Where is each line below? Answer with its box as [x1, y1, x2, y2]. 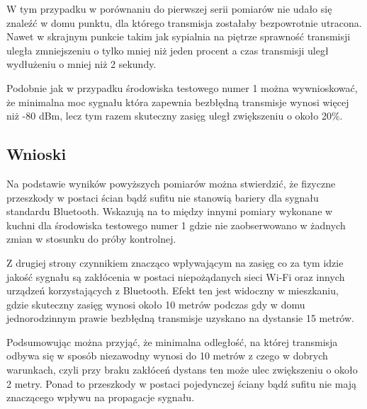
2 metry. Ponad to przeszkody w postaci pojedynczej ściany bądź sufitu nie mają [6, 376, 357, 391]
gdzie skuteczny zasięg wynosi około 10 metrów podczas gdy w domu [6, 296, 305, 311]
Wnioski [6, 143, 67, 165]
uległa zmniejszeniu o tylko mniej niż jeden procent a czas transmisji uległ [6, 42, 329, 57]
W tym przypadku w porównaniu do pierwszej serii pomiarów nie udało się [6, 1, 332, 16]
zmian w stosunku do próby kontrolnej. [6, 231, 176, 246]
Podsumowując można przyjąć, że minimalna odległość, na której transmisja [6, 334, 338, 349]
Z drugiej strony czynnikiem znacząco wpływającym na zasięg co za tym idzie [6, 255, 344, 270]
